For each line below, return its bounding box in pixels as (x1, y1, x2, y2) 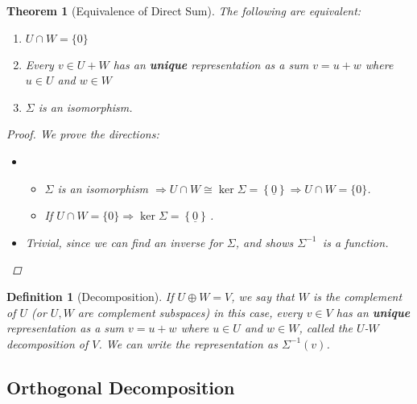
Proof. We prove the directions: (6, 126, 159, 142)
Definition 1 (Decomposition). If (6, 287, 174, 304)
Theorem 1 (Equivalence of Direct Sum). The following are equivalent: (6, 2, 361, 19)
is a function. (322, 233, 389, 250)
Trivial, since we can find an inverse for (25, 233, 223, 250)
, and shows (235, 233, 294, 250)
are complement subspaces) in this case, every (77, 303, 303, 320)
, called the (299, 319, 353, 336)
